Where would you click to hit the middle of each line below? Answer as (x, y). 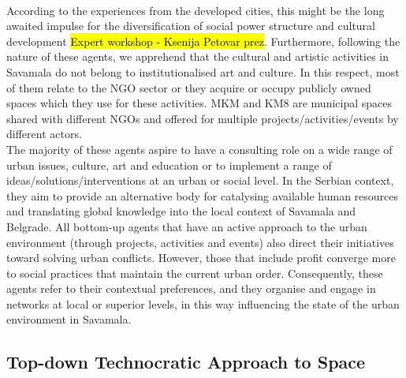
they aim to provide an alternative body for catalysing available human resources (203, 195)
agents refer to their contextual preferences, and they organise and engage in (191, 288)
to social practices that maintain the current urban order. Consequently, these (195, 273)
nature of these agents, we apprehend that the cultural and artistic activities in (198, 56)
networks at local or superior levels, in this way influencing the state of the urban (203, 303)
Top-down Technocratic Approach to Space (186, 362)
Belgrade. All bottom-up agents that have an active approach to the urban (187, 226)
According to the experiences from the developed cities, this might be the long (196, 10)
